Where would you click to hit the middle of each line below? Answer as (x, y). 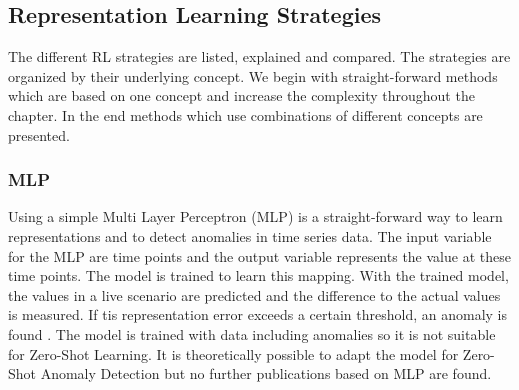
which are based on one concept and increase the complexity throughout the (241, 95)
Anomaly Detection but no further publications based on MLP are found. (266, 373)
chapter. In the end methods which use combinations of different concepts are (245, 114)
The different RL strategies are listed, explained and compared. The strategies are (259, 56)
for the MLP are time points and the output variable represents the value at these (259, 255)
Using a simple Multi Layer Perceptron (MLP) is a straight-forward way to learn (255, 216)
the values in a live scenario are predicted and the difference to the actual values (254, 294)
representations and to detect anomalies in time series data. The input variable (250, 235)
